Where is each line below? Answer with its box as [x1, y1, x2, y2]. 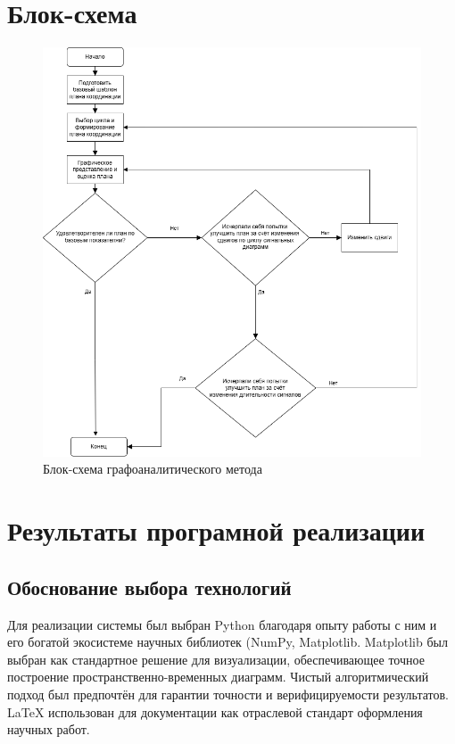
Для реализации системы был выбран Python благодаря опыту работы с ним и [7, 615, 437, 633]
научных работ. [7, 720, 90, 739]
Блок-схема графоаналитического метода [43, 459, 262, 478]
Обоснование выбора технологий [7, 573, 292, 600]
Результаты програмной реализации [7, 512, 426, 549]
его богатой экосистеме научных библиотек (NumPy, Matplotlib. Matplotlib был [7, 632, 448, 651]
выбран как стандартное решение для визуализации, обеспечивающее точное [7, 649, 425, 668]
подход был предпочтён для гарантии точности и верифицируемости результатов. [7, 684, 450, 703]
